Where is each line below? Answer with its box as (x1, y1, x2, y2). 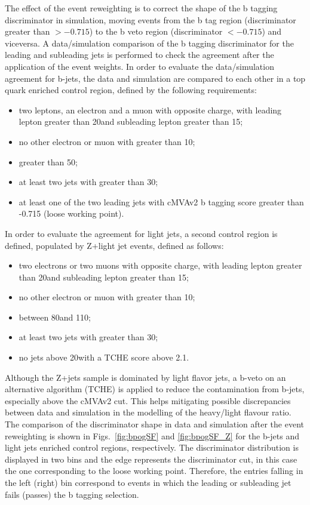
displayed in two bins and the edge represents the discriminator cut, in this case (5, 452, 297, 465)
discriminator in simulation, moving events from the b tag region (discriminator (5, 13, 296, 26)
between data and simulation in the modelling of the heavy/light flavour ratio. (5, 406, 291, 418)
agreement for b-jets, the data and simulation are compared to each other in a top (5, 72, 306, 84)
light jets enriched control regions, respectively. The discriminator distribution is (5, 441, 299, 454)
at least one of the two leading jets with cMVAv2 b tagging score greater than (19, 195, 304, 208)
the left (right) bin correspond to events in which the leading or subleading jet (5, 476, 291, 488)
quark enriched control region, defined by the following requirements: (5, 84, 257, 96)
